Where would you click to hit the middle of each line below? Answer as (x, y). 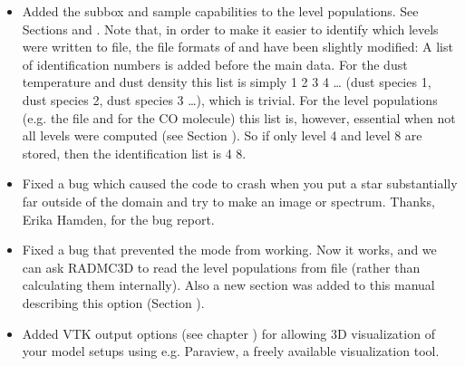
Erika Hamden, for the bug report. (118, 219)
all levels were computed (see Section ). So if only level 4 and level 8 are (222, 135)
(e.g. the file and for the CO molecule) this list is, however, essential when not (239, 117)
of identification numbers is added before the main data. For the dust (215, 64)
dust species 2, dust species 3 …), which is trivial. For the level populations (230, 99)
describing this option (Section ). (113, 302)
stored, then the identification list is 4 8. (134, 153)
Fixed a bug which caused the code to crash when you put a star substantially (240, 183)
